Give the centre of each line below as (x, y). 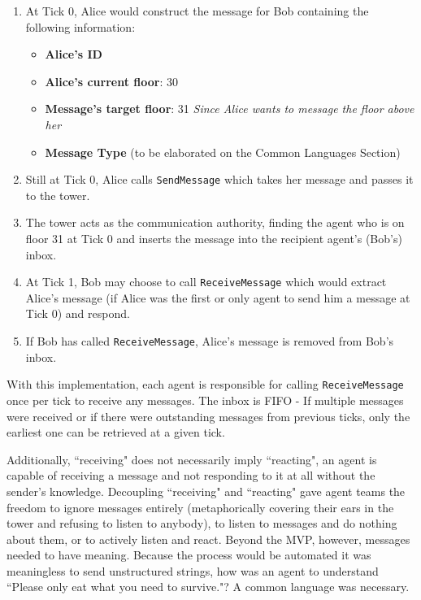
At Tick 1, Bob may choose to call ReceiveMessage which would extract (206, 282)
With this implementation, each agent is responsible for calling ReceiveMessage (205, 384)
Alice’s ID (74, 54)
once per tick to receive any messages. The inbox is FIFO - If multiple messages (205, 400)
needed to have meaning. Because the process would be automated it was (189, 555)
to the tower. (58, 195)
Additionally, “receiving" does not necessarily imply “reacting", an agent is (192, 459)
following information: (80, 26)
